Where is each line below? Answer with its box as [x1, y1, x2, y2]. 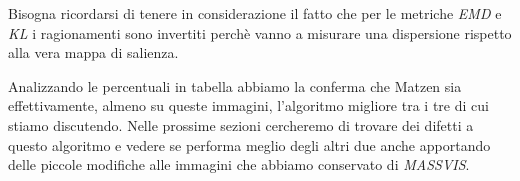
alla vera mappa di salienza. [8, 42, 179, 63]
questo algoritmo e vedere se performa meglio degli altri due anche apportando [8, 134, 491, 155]
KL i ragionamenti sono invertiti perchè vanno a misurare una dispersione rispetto [8, 22, 512, 43]
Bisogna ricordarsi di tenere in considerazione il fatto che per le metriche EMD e [8, 3, 502, 23]
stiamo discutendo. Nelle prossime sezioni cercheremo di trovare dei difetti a [8, 114, 474, 135]
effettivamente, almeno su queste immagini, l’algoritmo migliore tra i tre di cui [8, 95, 489, 116]
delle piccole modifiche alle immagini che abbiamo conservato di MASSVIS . [8, 154, 470, 175]
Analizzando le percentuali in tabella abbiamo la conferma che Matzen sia [8, 75, 462, 96]
